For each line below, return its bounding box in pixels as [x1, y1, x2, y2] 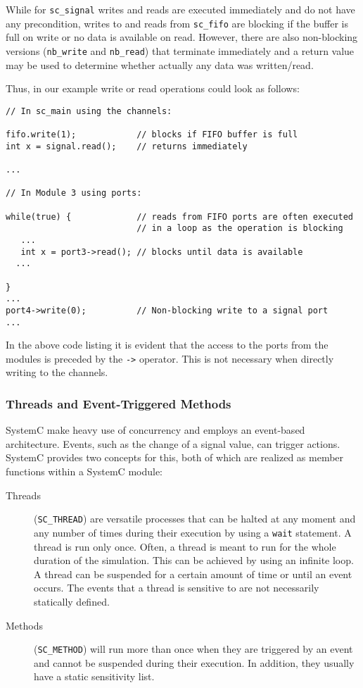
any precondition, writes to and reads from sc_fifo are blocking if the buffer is [6, 15, 348, 30]
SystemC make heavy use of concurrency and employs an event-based [6, 423, 305, 437]
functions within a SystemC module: [6, 464, 163, 479]
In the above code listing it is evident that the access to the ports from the [6, 337, 329, 352]
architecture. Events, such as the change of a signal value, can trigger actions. [6, 436, 340, 451]
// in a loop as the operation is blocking [136, 223, 343, 234]
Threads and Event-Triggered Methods [6, 394, 231, 412]
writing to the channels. [6, 365, 108, 380]
